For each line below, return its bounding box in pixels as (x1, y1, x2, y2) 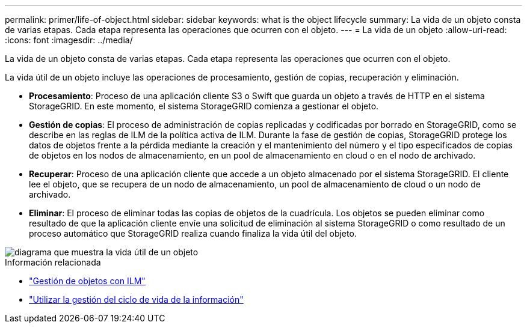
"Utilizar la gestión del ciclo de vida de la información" (29, 294, 244, 305)
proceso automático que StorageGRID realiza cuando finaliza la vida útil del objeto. (29, 228, 357, 238)
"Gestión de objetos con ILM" (29, 276, 146, 286)
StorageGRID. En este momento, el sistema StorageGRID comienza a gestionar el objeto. (29, 101, 379, 111)
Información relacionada (5, 257, 101, 267)
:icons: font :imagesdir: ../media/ (5, 35, 133, 45)
